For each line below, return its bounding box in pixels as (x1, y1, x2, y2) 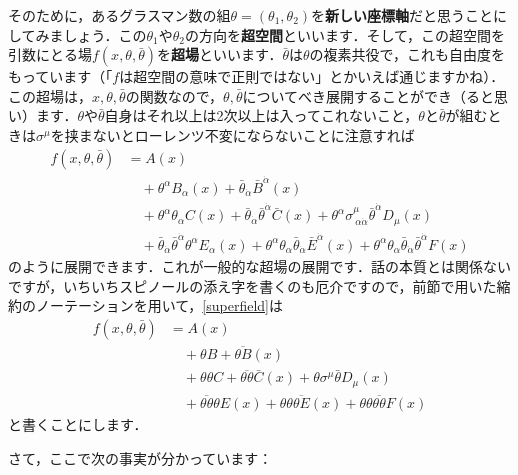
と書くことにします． (8, 414, 148, 434)
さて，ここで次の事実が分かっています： (8, 447, 273, 468)
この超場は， (8, 85, 92, 106)
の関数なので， (125, 85, 224, 106)
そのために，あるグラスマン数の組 (8, 5, 231, 25)
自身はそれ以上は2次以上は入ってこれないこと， (104, 105, 419, 126)
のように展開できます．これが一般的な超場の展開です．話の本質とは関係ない (8, 255, 511, 276)
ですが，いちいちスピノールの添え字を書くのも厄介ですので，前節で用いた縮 (8, 275, 511, 296)
